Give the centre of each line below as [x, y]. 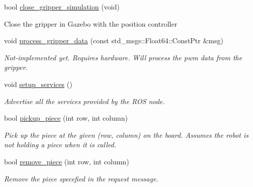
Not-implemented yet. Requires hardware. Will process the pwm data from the [123, 57]
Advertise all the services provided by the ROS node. [85, 101]
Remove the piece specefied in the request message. [81, 178]
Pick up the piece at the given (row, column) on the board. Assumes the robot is [126, 134]
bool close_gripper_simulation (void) [62, 7]
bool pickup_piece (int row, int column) [66, 118]
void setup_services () [38, 84]
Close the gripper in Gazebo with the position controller [91, 23]
